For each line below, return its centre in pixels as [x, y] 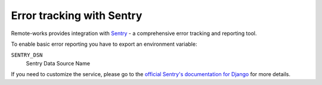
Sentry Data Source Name [58, 63]
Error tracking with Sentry [77, 15]
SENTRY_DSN [27, 55]
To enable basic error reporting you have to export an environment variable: [104, 44]
